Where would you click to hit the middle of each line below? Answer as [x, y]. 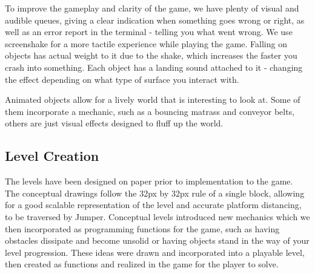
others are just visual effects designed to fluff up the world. [114, 123]
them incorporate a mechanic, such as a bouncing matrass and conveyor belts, [150, 111]
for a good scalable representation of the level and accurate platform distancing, [153, 205]
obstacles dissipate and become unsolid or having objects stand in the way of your [157, 240]
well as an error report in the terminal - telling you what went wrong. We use [149, 32]
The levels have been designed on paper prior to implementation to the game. [149, 181]
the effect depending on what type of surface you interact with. [122, 79]
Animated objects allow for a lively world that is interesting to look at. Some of [153, 99]
